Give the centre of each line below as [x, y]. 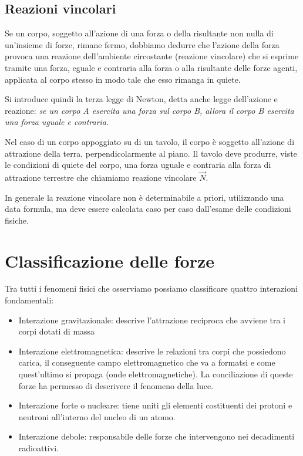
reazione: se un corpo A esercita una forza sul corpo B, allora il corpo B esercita [149, 110]
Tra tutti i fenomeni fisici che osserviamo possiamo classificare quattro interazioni [151, 288]
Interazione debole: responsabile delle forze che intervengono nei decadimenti [156, 436]
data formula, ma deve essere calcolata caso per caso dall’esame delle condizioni [148, 209]
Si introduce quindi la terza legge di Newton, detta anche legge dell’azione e [141, 99]
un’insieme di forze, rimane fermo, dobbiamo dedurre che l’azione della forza [142, 44]
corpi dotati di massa [57, 331]
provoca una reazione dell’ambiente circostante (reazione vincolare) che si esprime [152, 56]
